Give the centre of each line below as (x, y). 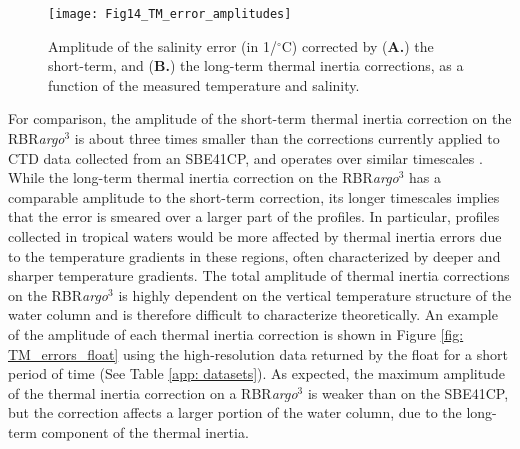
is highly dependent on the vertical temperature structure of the (315, 294)
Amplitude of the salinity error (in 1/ (162, 45)
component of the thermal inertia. (145, 431)
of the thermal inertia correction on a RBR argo (153, 392)
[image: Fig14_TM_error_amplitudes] (170, 14)
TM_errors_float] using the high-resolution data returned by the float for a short (258, 353)
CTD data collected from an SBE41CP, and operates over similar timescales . (245, 157)
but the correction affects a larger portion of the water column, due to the (235, 412)
